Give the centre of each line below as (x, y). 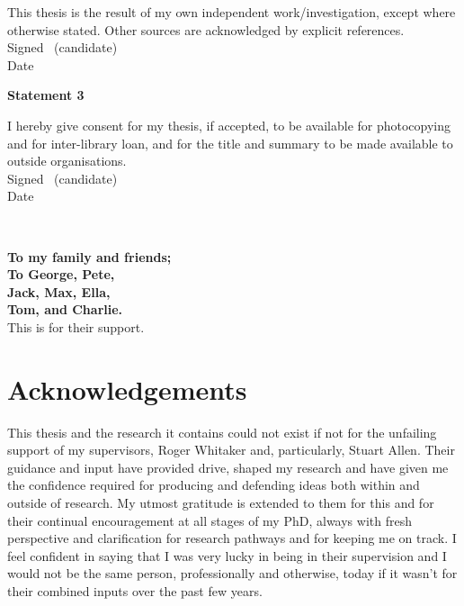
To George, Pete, (61, 274)
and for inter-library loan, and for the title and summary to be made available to (230, 143)
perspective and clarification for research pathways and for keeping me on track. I (232, 538)
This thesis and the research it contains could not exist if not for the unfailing (222, 432)
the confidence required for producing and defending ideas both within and (214, 485)
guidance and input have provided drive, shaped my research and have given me (228, 467)
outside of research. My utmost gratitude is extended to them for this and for (221, 502)
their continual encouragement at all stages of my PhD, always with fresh (210, 520)
